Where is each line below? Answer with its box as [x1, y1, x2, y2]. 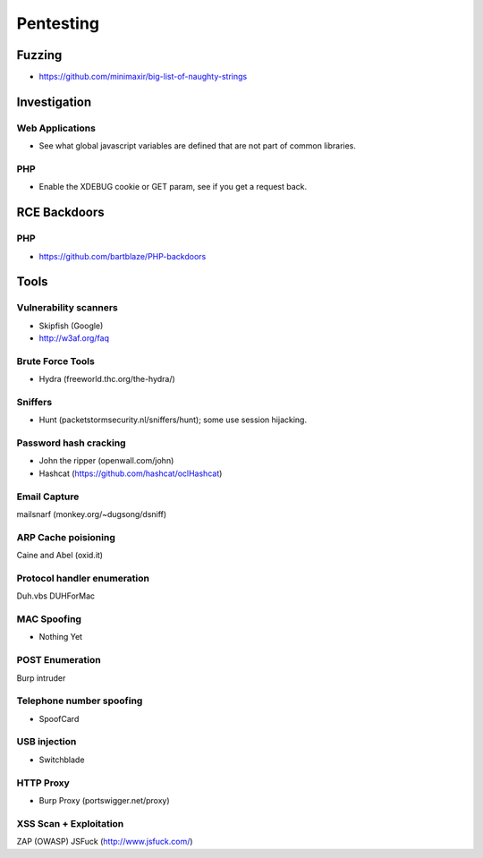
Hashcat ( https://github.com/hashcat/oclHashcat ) [38, 468, 223, 479]
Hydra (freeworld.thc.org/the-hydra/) [38, 374, 176, 385]
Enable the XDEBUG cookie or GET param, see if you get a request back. [38, 182, 308, 192]
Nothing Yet [38, 632, 83, 642]
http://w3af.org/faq [38, 333, 109, 344]
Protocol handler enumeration [16, 572, 149, 584]
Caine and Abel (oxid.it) [16, 550, 103, 561]
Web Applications [16, 122, 96, 134]
